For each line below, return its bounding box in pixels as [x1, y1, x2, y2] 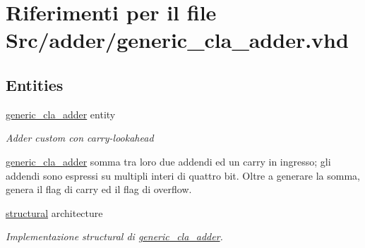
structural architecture [6, 205, 103, 220]
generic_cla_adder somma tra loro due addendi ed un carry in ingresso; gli [6, 154, 331, 168]
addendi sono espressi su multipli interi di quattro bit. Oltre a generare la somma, [6, 168, 360, 182]
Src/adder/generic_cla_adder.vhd [6, 25, 349, 54]
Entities [6, 73, 64, 95]
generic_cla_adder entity [6, 106, 116, 121]
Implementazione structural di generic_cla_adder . [6, 229, 223, 244]
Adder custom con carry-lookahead [6, 130, 154, 145]
